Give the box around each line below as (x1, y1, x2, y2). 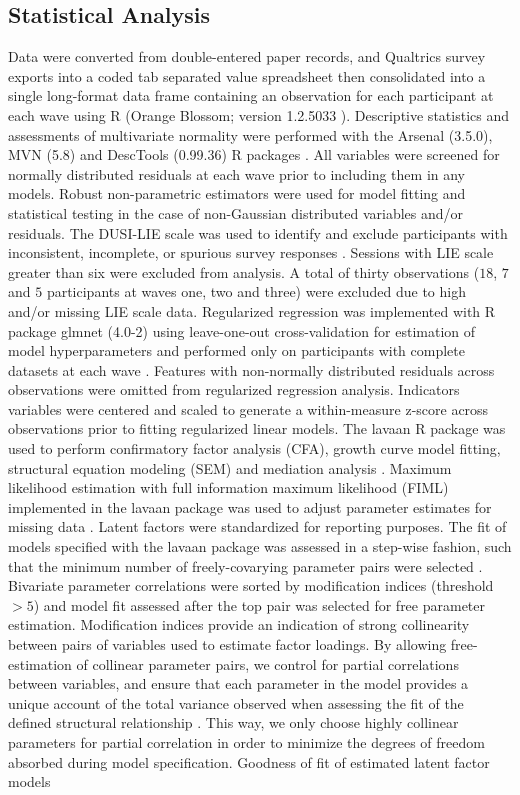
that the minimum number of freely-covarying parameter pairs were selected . (8, 555, 483, 576)
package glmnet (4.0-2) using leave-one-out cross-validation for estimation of (8, 320, 476, 341)
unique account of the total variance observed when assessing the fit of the (8, 692, 464, 713)
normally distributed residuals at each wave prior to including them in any (8, 163, 466, 184)
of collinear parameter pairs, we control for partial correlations (76, 653, 459, 674)
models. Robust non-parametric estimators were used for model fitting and (8, 183, 466, 204)
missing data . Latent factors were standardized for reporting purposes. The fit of (8, 516, 507, 537)
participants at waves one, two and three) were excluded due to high (46, 281, 466, 302)
